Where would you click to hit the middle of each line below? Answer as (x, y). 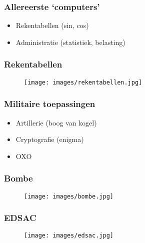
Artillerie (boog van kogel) (56, 122)
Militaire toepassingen (50, 104)
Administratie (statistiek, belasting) (70, 42)
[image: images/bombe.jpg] (69, 196)
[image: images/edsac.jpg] (69, 236)
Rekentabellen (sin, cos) (52, 25)
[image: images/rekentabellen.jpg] (83, 82)
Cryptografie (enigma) (50, 139)
